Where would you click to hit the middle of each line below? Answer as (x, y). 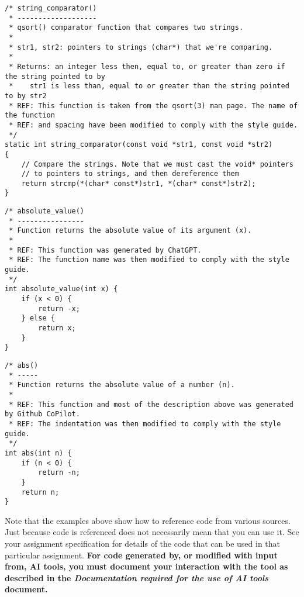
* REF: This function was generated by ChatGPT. (105, 250)
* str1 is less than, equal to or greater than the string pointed (149, 86)
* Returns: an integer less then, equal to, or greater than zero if (147, 66)
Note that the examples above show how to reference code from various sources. (148, 520)
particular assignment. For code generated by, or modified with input (141, 555)
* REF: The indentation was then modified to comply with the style (145, 424)
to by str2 (26, 96)
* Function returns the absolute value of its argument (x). (130, 231)
